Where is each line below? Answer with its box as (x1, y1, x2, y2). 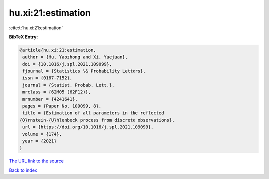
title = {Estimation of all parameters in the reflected (22, 110, 164, 116)
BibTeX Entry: (9, 34, 38, 40)
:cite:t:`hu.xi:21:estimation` (9, 25, 63, 31)
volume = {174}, (22, 131, 62, 137)
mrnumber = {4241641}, (22, 96, 78, 102)
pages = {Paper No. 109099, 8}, (22, 103, 102, 109)
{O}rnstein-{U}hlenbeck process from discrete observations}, (19, 117, 175, 123)
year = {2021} (22, 138, 57, 144)
